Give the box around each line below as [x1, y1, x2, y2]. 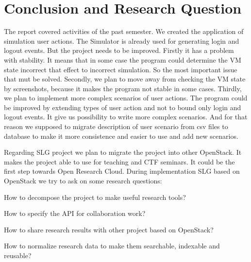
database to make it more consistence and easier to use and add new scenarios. [4, 131, 238, 141]
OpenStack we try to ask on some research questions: [4, 176, 162, 186]
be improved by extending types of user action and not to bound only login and [4, 102, 241, 112]
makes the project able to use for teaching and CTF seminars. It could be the [4, 156, 235, 166]
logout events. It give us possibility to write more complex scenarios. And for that [4, 112, 248, 122]
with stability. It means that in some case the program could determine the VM [4, 54, 241, 65]
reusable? [4, 250, 32, 260]
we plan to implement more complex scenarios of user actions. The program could [4, 93, 248, 103]
